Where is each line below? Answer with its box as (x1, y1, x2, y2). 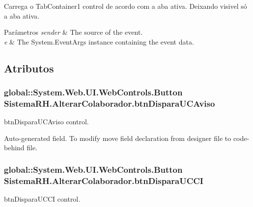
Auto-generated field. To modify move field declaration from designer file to (4, 133, 231, 143)
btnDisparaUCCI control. (4, 194, 81, 204)
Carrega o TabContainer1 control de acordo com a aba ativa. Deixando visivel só (4, 1, 247, 11)
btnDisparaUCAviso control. (4, 116, 89, 127)
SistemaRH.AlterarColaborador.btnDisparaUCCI (4, 174, 204, 186)
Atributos (4, 60, 54, 75)
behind (4, 142, 25, 153)
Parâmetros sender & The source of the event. (4, 27, 143, 37)
